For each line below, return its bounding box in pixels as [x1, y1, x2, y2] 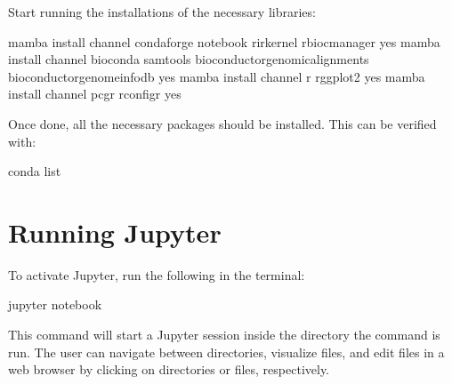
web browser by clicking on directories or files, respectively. [8, 360, 330, 379]
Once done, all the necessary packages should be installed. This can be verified [8, 114, 437, 132]
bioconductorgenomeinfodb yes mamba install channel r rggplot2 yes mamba [8, 67, 425, 85]
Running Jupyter [8, 213, 222, 250]
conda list [8, 162, 61, 180]
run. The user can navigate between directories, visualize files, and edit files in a [8, 342, 445, 361]
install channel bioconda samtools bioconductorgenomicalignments [8, 50, 369, 68]
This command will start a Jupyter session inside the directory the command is [8, 325, 440, 344]
